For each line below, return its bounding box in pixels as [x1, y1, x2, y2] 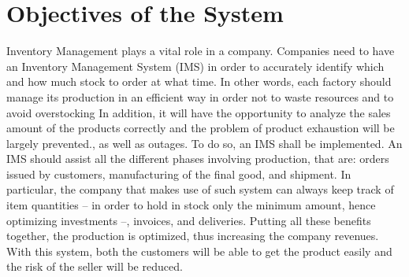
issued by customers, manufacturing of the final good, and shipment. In [6, 165, 351, 182]
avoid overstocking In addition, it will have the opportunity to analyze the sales [6, 104, 391, 120]
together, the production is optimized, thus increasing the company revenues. [6, 227, 379, 244]
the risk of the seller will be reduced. [6, 258, 183, 275]
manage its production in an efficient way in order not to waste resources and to [6, 88, 394, 105]
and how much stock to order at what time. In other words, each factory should [6, 73, 392, 90]
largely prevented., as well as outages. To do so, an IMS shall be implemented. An [6, 135, 403, 151]
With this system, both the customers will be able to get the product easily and [6, 242, 392, 259]
